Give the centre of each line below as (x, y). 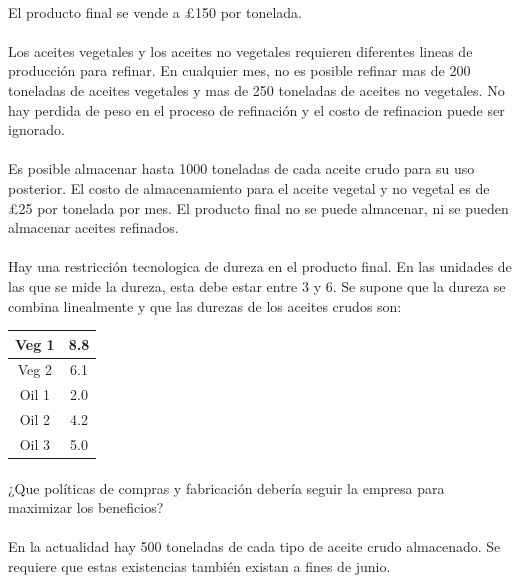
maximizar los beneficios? (86, 507)
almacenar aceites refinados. (93, 227)
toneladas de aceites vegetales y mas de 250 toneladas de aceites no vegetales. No (256, 89)
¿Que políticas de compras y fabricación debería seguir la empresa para (226, 487)
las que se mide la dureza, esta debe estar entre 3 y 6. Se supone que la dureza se (257, 285)
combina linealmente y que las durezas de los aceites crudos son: (205, 305)
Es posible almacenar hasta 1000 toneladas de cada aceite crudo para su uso (241, 168)
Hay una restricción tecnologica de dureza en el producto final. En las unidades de (260, 266)
